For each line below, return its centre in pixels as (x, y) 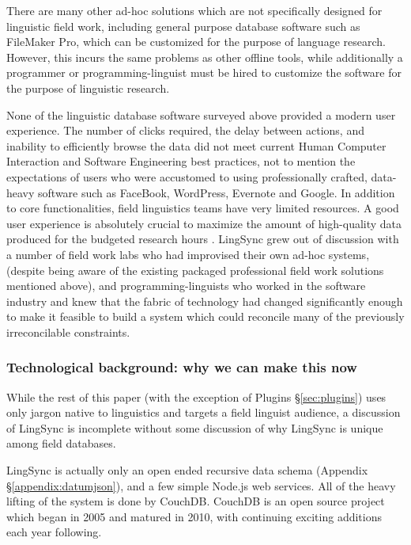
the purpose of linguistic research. (88, 88)
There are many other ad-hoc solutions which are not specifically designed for (194, 10)
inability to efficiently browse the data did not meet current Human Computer (196, 145)
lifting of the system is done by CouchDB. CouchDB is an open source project (196, 501)
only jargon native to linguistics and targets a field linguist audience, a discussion (204, 412)
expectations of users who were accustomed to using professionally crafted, (187, 176)
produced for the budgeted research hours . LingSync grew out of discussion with (203, 239)
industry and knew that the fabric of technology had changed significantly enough (205, 301)
